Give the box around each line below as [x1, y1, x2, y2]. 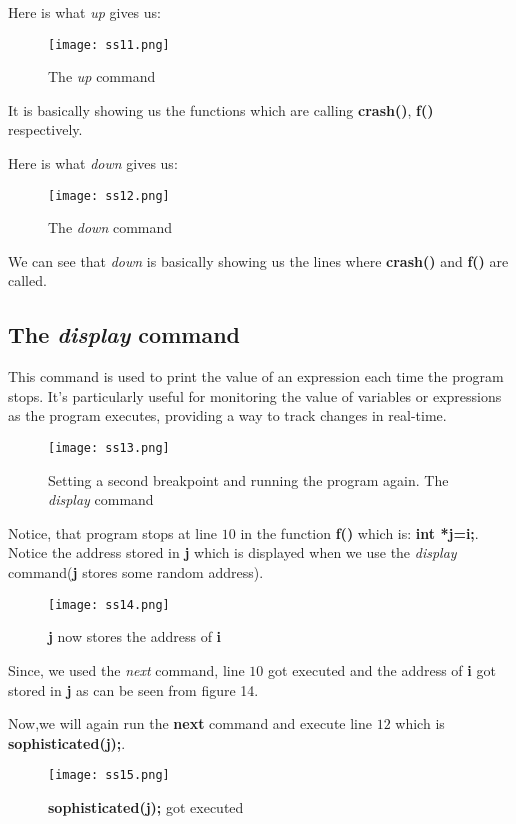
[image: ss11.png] [48, 37, 170, 52]
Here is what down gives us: [8, 153, 178, 174]
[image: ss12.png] [48, 188, 170, 203]
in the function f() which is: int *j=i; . [240, 522, 479, 543]
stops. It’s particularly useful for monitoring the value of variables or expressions [8, 385, 502, 406]
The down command [48, 217, 173, 238]
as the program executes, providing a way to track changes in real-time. [8, 405, 447, 426]
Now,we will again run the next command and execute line [8, 713, 372, 734]
